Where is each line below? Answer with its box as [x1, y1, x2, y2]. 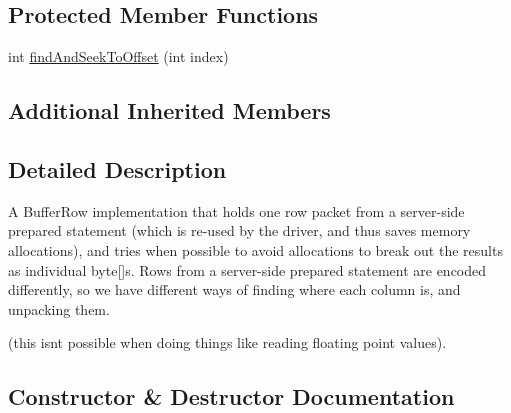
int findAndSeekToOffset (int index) [8, 46, 229, 67]
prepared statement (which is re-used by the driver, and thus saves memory [8, 220, 471, 241]
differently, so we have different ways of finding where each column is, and [8, 279, 461, 300]
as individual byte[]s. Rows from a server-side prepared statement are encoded [8, 259, 487, 280]
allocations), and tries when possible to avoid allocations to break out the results [8, 239, 503, 260]
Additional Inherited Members [8, 95, 331, 126]
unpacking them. [8, 298, 110, 319]
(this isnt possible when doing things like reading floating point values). [8, 332, 447, 353]
